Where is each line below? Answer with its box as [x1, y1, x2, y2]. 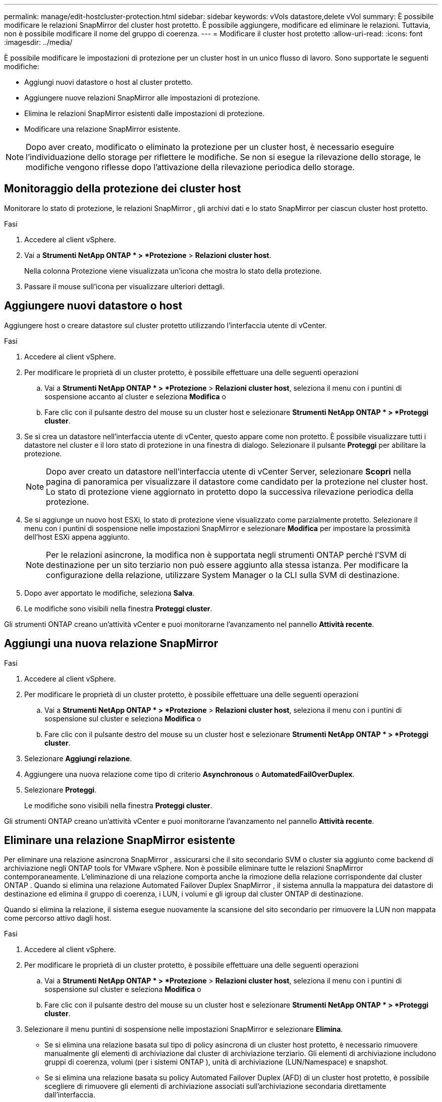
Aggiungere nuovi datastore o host [4, 299, 183, 312]
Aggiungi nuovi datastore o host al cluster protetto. [24, 78, 193, 86]
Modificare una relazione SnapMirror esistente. [24, 125, 181, 133]
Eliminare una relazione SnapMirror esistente [4, 833, 236, 847]
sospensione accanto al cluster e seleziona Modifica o [44, 392, 226, 401]
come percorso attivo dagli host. [4, 914, 112, 923]
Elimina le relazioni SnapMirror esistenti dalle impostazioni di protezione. [24, 109, 265, 118]
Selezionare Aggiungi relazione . [24, 754, 132, 763]
